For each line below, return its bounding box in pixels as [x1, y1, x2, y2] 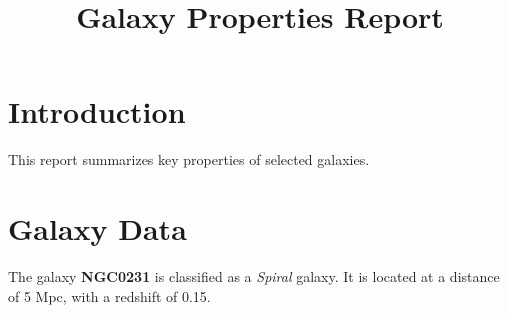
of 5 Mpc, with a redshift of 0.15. [8, 285, 211, 306]
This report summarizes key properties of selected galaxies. [8, 149, 370, 170]
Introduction [8, 91, 186, 132]
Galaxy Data [8, 208, 187, 249]
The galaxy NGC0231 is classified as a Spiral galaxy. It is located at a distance [8, 266, 500, 287]
